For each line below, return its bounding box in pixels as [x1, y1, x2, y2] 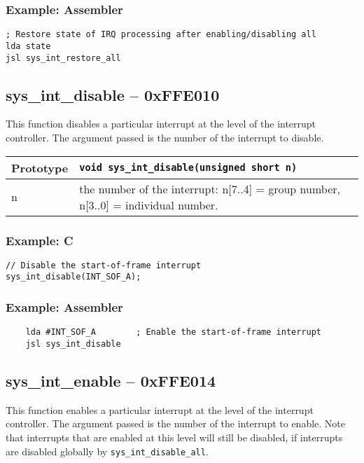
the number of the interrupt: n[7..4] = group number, [79, 180, 340, 197]
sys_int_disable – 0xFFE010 [6, 83, 220, 105]
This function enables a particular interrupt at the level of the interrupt [6, 402, 314, 417]
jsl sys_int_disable [25, 338, 121, 349]
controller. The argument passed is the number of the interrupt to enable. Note [6, 416, 346, 431]
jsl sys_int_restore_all [6, 53, 121, 63]
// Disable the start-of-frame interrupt [6, 260, 202, 270]
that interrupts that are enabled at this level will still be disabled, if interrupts [6, 430, 343, 445]
